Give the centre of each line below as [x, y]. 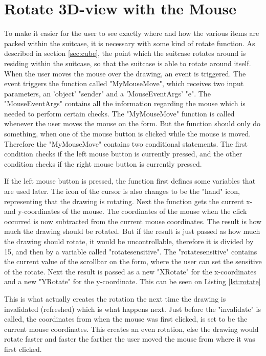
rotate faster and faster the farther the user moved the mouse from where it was [130, 339]
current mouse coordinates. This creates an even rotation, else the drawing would [131, 329]
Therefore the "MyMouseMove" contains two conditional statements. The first [126, 143]
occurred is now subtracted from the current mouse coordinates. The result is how [133, 221]
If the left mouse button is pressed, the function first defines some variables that [130, 181]
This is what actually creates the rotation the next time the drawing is [115, 298]
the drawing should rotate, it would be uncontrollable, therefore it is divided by [129, 241]
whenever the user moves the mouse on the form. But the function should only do [132, 123]
